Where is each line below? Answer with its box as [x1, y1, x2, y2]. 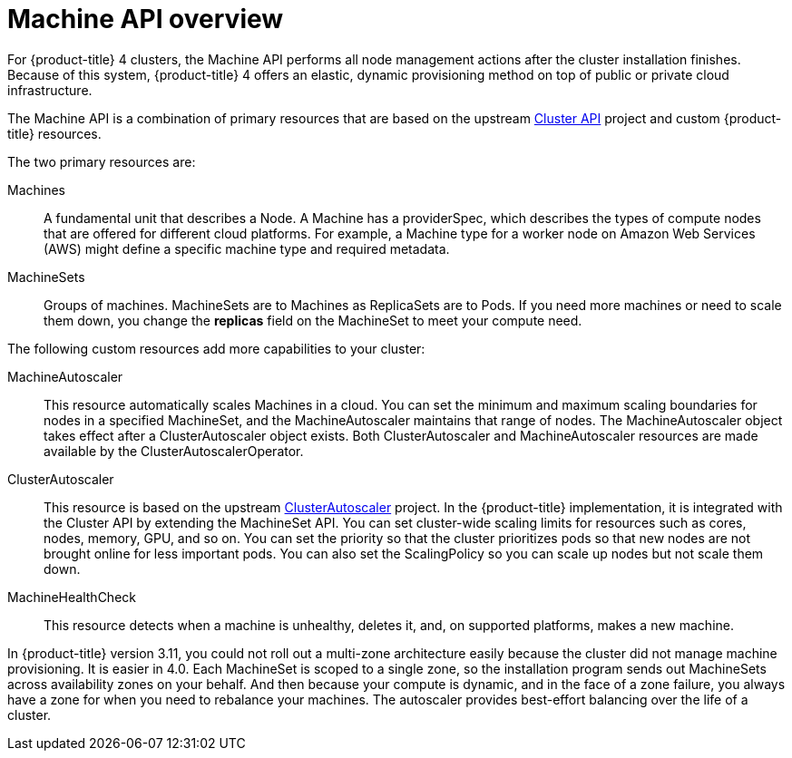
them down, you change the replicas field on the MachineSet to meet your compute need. [44, 312, 582, 328]
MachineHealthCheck [7, 588, 136, 605]
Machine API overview [7, 4, 284, 34]
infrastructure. [7, 82, 93, 98]
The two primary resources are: [7, 153, 196, 170]
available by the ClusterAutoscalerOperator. [44, 442, 304, 459]
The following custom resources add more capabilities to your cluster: [7, 340, 425, 356]
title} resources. [7, 125, 102, 141]
